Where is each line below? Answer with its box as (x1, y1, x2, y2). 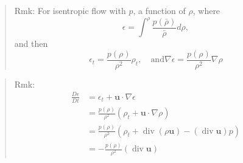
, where (192, 4, 220, 16)
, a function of (133, 4, 186, 16)
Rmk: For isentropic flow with (14, 4, 126, 16)
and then (14, 37, 48, 50)
